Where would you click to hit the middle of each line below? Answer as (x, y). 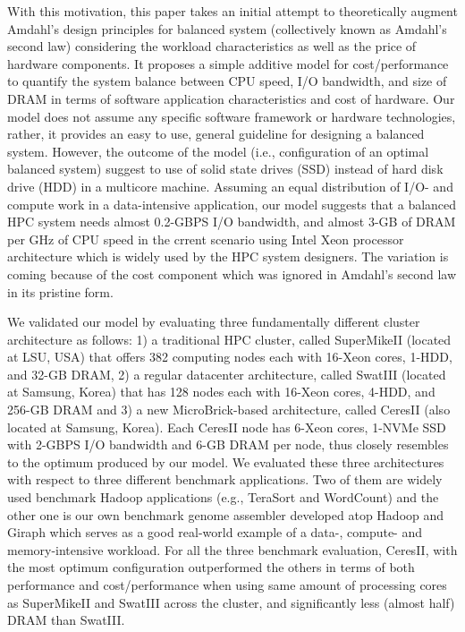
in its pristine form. (60, 291)
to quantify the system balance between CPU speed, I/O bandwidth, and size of (227, 81)
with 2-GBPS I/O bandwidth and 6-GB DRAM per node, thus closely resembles (228, 444)
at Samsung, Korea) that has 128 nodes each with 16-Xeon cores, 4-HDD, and (221, 392)
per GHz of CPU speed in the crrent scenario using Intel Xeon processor (206, 239)
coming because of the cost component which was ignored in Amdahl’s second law (232, 273)
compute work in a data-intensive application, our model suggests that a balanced (232, 204)
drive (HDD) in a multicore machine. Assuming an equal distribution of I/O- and (230, 186)
